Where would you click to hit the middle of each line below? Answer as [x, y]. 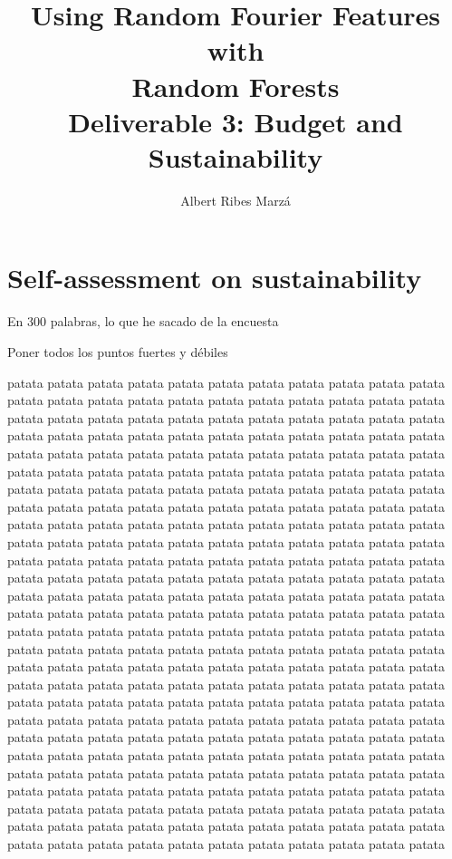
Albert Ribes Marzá [236, 200]
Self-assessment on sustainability [215, 278]
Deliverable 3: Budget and [236, 121]
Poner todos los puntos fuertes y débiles [118, 352]
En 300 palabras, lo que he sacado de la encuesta [143, 321]
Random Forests [236, 86]
